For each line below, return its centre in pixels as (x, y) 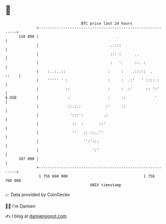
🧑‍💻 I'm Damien (20, 206)
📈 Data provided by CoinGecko (38, 195)
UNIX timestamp (106, 185)
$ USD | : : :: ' (81, 98)
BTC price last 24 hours (107, 23)
